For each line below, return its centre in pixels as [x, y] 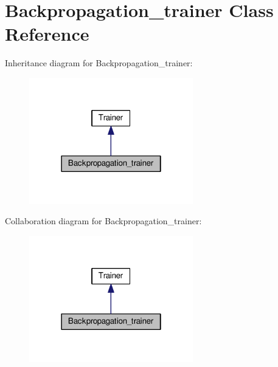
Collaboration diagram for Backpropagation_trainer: [103, 221]
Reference [47, 34]
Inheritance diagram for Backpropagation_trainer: [99, 63]
